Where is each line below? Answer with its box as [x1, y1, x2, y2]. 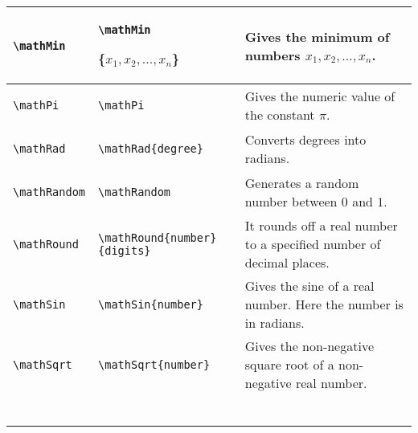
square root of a [244, 355, 334, 374]
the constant [244, 105, 315, 124]
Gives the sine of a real [244, 276, 375, 295]
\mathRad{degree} [98, 142, 203, 155]
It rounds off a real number [244, 216, 398, 235]
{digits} [98, 243, 151, 257]
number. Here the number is [244, 295, 404, 313]
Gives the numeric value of [244, 87, 395, 105]
